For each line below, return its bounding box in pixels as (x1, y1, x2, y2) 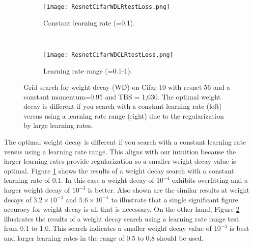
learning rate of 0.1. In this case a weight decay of (4, 175, 154, 185)
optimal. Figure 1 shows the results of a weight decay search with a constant (4, 165, 234, 175)
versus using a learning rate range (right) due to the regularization (24, 110, 224, 121)
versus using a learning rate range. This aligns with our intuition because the (4, 146, 236, 156)
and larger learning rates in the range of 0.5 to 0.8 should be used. (4, 233, 204, 243)
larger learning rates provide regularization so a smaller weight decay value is (4, 156, 236, 166)
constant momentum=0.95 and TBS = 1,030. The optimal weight (24, 91, 221, 101)
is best (229, 223, 249, 233)
